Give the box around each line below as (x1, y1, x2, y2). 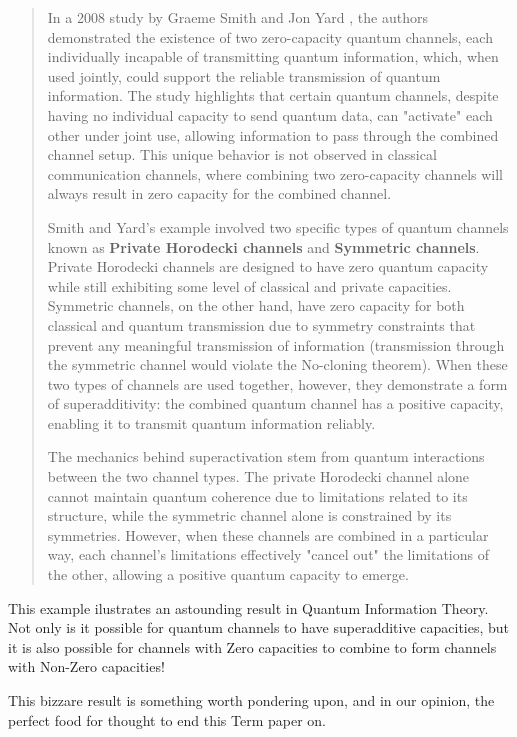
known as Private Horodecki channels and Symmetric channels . (47, 236, 480, 257)
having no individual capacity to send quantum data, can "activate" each (47, 104, 493, 125)
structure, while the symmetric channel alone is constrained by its (47, 505, 452, 526)
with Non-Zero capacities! (8, 656, 165, 677)
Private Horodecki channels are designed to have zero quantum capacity (47, 256, 489, 277)
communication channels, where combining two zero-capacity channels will (47, 163, 503, 184)
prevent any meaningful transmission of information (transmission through (47, 334, 505, 355)
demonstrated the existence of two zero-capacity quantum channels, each (47, 26, 493, 47)
